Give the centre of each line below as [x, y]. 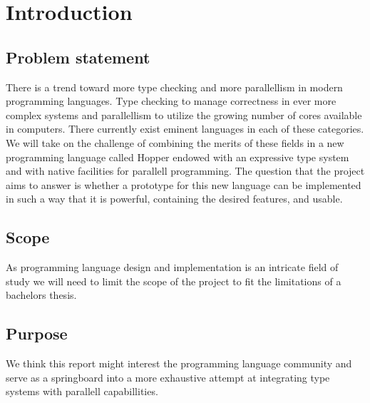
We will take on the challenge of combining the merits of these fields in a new [175, 142]
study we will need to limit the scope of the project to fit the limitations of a [174, 281]
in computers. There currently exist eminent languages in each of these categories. [185, 129]
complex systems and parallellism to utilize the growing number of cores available [184, 114]
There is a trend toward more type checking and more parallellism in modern [174, 87]
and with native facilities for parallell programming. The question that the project [185, 171]
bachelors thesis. [41, 295]
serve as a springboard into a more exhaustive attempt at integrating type [168, 377]
